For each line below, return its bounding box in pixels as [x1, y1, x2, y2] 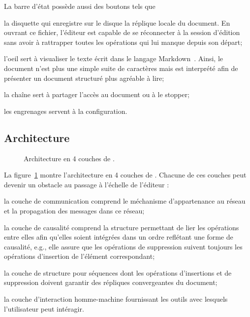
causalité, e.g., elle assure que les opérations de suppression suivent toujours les [4, 241, 243, 251]
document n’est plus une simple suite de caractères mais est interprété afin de [4, 63, 238, 73]
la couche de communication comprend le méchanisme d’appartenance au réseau [4, 196, 246, 206]
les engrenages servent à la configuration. [4, 106, 127, 116]
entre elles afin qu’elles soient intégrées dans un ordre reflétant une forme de [4, 232, 233, 242]
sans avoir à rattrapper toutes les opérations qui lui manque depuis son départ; [4, 36, 243, 47]
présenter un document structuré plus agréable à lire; [4, 72, 164, 83]
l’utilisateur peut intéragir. [4, 303, 84, 314]
